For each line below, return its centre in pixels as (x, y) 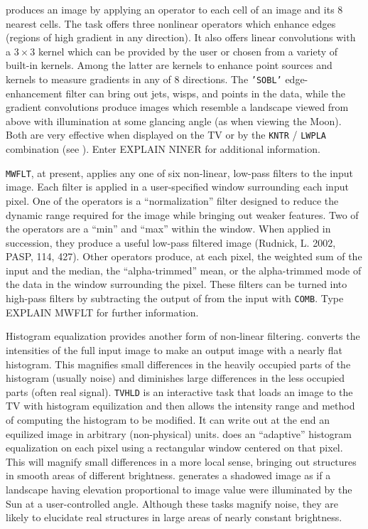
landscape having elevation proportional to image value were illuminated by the (179, 489)
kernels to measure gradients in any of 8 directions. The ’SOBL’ (144, 79)
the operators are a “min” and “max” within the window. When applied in (168, 229)
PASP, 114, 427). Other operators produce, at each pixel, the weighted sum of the (184, 256)
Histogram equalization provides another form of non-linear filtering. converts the (183, 336)
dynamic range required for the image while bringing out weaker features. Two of (182, 214)
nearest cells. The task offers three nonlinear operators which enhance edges (171, 23)
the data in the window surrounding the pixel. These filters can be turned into (177, 284)
